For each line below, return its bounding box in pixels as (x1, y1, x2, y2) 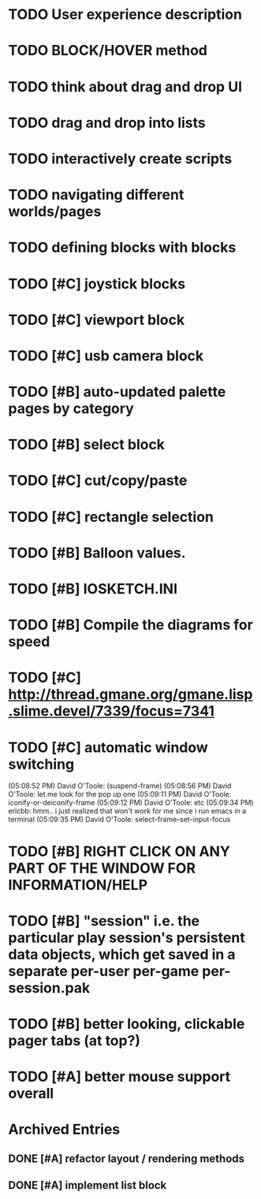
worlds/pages (8, 203, 102, 221)
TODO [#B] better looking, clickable (8, 1015, 245, 1033)
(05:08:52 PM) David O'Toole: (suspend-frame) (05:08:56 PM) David (8, 781, 232, 791)
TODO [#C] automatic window (8, 739, 209, 756)
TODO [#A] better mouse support (8, 1068, 231, 1085)
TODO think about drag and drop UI (8, 77, 243, 95)
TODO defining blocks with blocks (8, 239, 237, 257)
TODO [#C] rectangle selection (8, 508, 214, 526)
